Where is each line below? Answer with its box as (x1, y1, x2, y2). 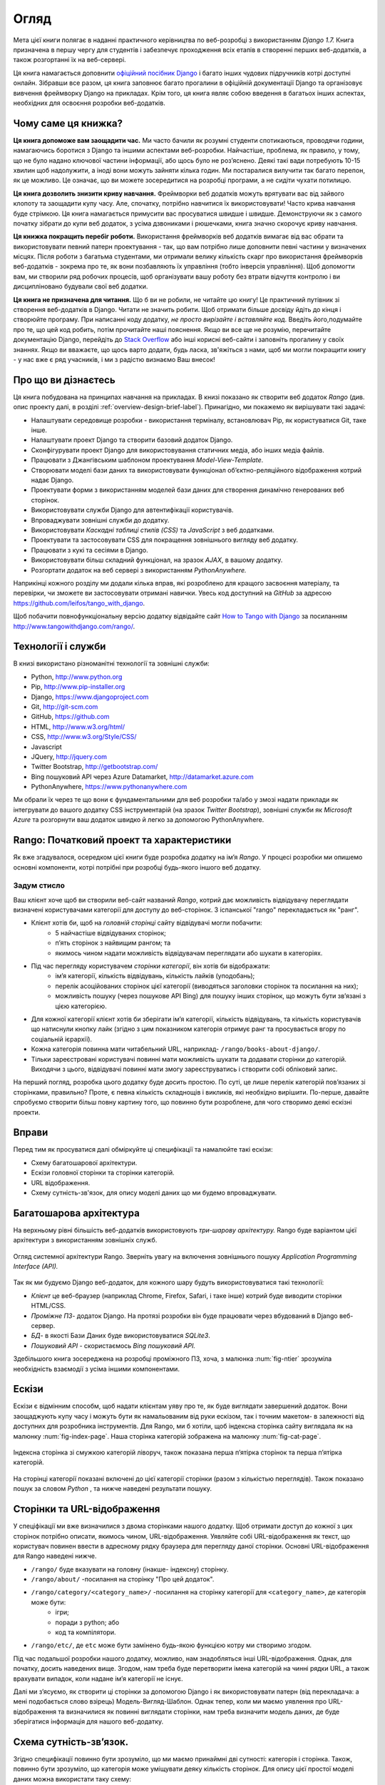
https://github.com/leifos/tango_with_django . (13, 598, 145, 607)
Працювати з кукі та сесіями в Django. (31, 545, 149, 554)
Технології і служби (13, 640, 106, 653)
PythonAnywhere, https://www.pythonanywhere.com (31, 783, 188, 791)
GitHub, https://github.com (31, 713, 110, 721)
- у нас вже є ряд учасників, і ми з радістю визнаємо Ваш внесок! (13, 356, 215, 363)
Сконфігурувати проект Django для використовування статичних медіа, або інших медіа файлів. (31, 446, 324, 454)
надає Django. (31, 476, 74, 485)
